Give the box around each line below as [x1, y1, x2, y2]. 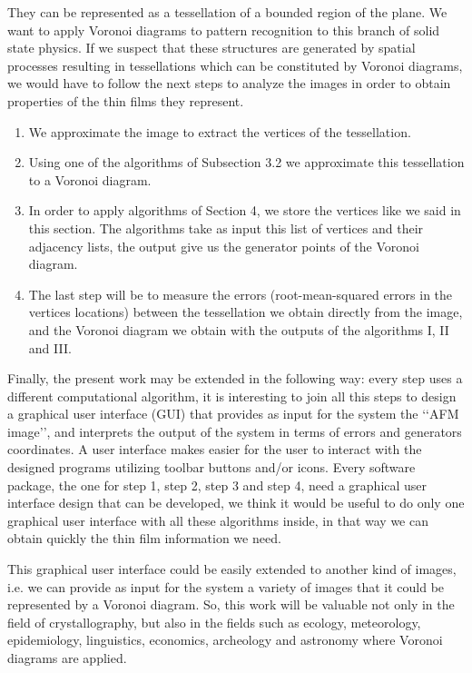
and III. [28, 338, 72, 357]
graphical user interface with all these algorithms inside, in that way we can [7, 510, 429, 529]
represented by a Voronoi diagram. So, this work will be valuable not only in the [7, 595, 455, 614]
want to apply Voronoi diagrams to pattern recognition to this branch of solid [7, 20, 440, 39]
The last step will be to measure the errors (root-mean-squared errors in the [28, 284, 453, 303]
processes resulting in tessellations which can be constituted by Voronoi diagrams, [7, 55, 463, 74]
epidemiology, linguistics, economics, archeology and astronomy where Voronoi [7, 630, 443, 649]
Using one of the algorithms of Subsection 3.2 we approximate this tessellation [28, 153, 465, 172]
